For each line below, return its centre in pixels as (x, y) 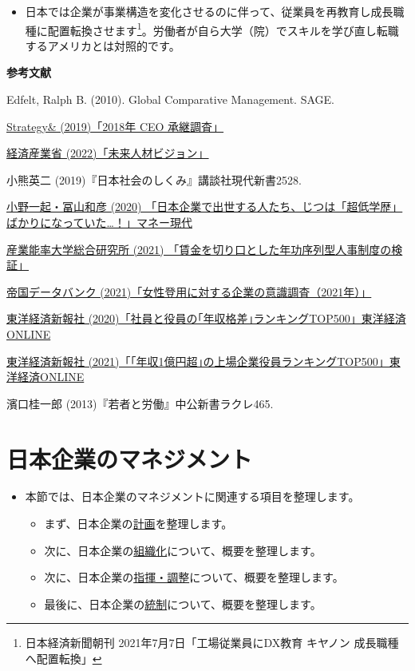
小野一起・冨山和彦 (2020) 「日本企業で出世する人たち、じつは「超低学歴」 (205, 206)
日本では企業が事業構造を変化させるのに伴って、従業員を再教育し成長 (209, 11)
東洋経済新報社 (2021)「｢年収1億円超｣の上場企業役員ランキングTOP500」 (198, 361)
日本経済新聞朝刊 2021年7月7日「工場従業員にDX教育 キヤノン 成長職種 (212, 643)
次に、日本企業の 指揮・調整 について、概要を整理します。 (194, 577)
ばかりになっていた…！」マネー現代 (99, 222)
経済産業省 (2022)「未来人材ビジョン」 (108, 153)
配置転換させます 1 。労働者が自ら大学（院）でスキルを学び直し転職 (223, 29)
